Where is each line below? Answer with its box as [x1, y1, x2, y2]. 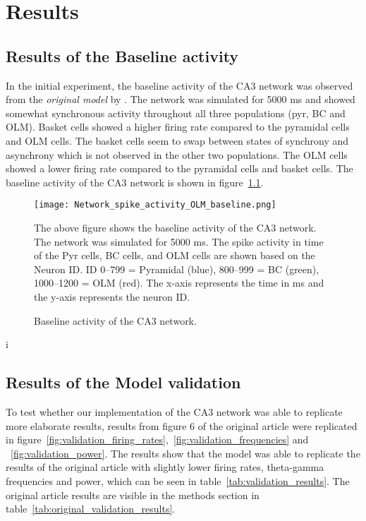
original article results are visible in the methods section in [6, 487, 260, 502]
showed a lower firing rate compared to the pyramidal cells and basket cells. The [6, 161, 353, 176]
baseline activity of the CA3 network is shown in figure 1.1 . [6, 174, 264, 189]
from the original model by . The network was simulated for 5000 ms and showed [6, 92, 355, 107]
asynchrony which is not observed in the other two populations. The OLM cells [6, 147, 348, 162]
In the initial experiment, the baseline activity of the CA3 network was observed [6, 78, 353, 92]
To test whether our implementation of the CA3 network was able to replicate [6, 404, 343, 419]
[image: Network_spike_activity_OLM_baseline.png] [34, 200, 276, 210]
